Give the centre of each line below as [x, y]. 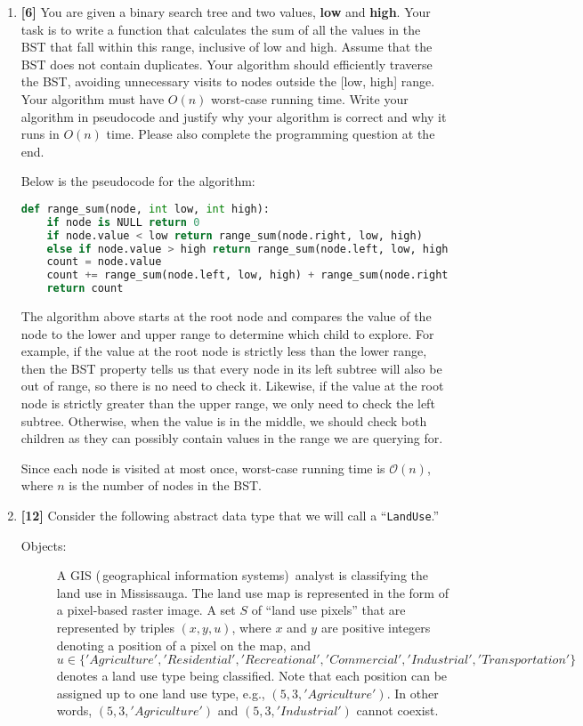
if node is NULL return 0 [123, 222]
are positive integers [376, 628]
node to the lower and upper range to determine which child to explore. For [227, 333]
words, [74, 710]
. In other [413, 693]
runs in [40, 134]
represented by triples [115, 628]
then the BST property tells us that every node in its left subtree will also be [231, 368]
